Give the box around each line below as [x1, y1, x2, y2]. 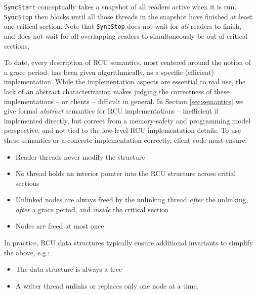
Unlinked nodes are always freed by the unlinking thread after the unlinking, [15, 194, 248, 205]
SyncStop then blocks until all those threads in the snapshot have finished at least [4, 11, 253, 21]
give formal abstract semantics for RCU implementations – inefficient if [4, 106, 218, 116]
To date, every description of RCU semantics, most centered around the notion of [4, 57, 251, 67]
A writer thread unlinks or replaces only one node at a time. [15, 280, 199, 291]
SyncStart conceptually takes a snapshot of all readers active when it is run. [4, 1, 237, 11]
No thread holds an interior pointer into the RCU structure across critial [15, 168, 236, 178]
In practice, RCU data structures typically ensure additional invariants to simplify [4, 237, 253, 248]
